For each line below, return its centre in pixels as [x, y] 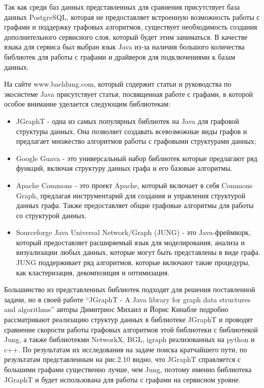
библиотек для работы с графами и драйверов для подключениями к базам [120, 56]
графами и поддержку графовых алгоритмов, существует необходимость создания [131, 27]
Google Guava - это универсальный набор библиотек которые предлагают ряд [137, 158]
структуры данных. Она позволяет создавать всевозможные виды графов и [131, 131]
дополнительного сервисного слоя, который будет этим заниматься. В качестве [126, 36]
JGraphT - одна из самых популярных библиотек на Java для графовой [127, 121]
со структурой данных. [51, 215]
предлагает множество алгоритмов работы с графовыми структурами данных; [136, 141]
